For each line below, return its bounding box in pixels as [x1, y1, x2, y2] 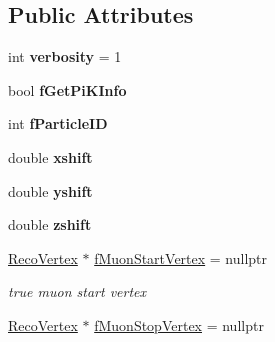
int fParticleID [8, 113, 108, 134]
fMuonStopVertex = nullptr [94, 314, 264, 335]
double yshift [8, 180, 93, 201]
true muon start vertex [8, 281, 146, 302]
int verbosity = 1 [8, 46, 122, 67]
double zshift [8, 214, 92, 235]
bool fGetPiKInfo [8, 79, 127, 100]
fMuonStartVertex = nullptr [94, 247, 268, 268]
